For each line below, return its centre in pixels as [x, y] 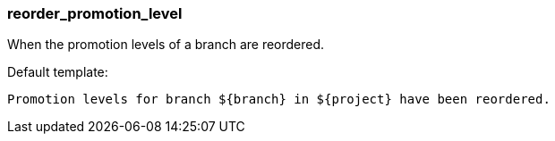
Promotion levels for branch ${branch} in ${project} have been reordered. [279, 100]
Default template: [58, 72]
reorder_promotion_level [95, 13]
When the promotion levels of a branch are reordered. [166, 45]
